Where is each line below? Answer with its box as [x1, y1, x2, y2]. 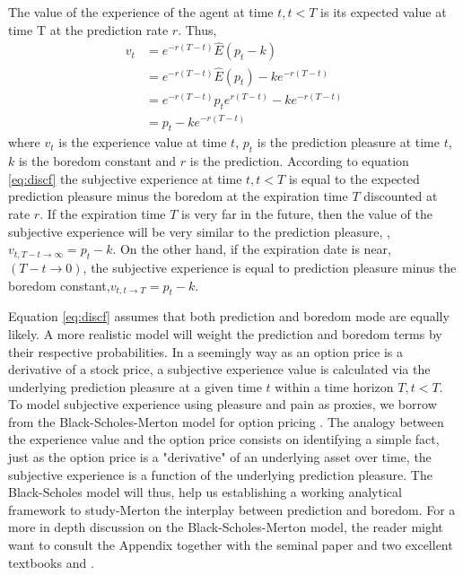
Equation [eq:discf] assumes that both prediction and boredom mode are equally [8, 307, 450, 326]
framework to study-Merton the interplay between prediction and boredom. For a [8, 500, 456, 518]
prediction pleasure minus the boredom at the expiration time [8, 187, 348, 205]
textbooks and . [8, 553, 94, 571]
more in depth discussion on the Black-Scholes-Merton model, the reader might [8, 518, 443, 536]
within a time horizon [275, 377, 394, 396]
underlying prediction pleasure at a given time [8, 377, 262, 396]
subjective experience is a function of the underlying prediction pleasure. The [8, 465, 432, 484]
